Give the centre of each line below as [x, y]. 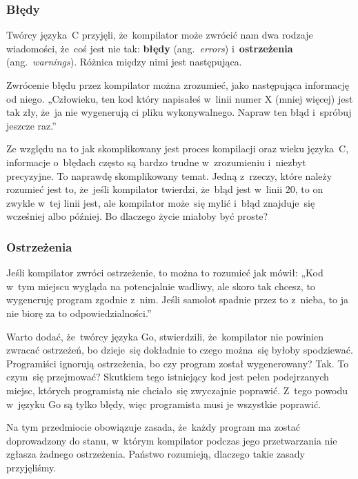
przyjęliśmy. [31, 467]
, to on [309, 189]
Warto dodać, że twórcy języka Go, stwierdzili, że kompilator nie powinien [165, 336]
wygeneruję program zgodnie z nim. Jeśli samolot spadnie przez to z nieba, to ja [178, 299]
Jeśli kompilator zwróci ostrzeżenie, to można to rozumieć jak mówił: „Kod [165, 273]
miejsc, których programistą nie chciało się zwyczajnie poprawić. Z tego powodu [177, 390]
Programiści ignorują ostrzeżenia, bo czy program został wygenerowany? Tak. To [178, 363]
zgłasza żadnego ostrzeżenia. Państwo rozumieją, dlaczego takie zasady [156, 454]
